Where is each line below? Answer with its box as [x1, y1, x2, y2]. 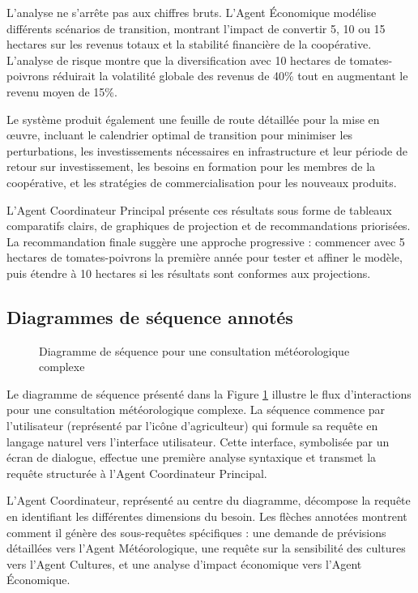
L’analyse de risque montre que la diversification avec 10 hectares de [6, 51, 346, 68]
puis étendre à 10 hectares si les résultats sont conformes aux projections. [6, 264, 371, 281]
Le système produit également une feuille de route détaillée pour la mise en [6, 110, 380, 127]
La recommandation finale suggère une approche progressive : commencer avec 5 [6, 233, 405, 250]
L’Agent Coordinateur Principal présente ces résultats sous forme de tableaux [6, 201, 392, 218]
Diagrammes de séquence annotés [6, 304, 293, 329]
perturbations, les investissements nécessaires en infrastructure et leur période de [6, 142, 407, 159]
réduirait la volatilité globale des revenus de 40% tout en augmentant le [52, 67, 408, 84]
